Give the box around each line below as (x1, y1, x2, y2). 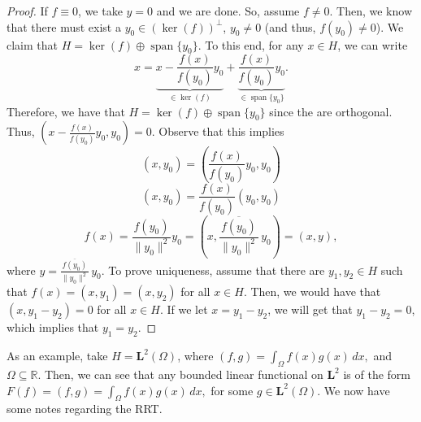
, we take (78, 2, 123, 19)
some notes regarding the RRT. (7, 400, 163, 417)
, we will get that (267, 301, 353, 318)
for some (210, 381, 254, 398)
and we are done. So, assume (156, 2, 300, 19)
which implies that (7, 319, 99, 336)
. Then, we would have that (243, 283, 381, 300)
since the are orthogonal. (269, 102, 393, 120)
